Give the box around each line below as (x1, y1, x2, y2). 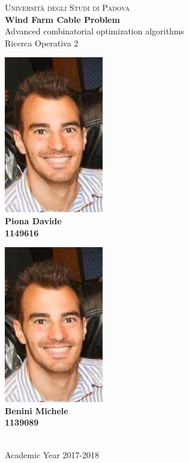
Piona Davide (5, 214, 62, 227)
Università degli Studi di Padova (5, 1, 130, 13)
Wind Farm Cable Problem (5, 13, 120, 25)
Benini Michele (5, 404, 68, 417)
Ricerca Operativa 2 (5, 36, 79, 49)
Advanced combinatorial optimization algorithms (5, 25, 184, 37)
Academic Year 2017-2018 (5, 448, 100, 461)
